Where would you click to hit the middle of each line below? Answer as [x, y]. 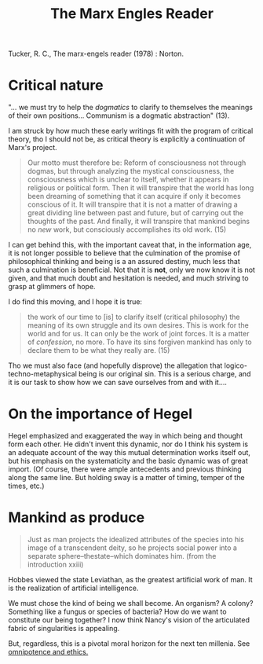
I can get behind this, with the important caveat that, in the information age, [130, 245]
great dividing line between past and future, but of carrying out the [135, 213]
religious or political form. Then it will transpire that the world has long [141, 188]
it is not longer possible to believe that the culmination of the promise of [124, 253]
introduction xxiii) [55, 564]
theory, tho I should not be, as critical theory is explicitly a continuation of [127, 139]
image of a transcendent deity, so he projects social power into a [132, 548]
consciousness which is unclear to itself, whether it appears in [128, 180]
